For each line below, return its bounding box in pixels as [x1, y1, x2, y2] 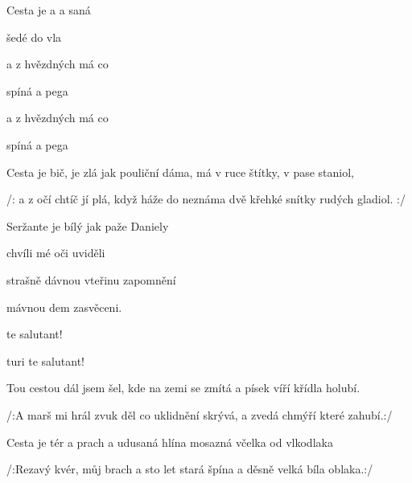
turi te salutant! [6, 352, 84, 369]
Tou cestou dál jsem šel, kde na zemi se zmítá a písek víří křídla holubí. [6, 379, 360, 396]
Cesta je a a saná [6, 2, 91, 18]
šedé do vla [6, 28, 62, 45]
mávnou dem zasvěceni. [6, 298, 122, 315]
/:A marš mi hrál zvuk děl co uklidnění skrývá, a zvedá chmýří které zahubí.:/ [6, 406, 393, 423]
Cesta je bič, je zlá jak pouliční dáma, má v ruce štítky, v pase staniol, [6, 163, 354, 180]
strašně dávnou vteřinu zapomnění [6, 271, 176, 288]
